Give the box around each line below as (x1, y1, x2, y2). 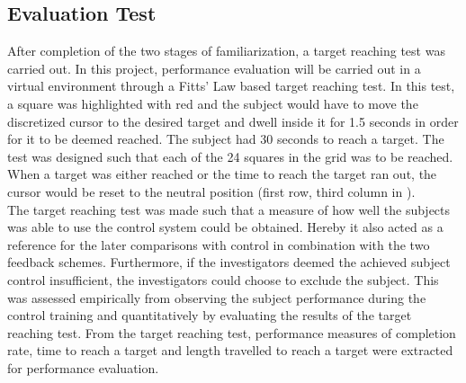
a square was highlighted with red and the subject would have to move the (7, 94, 418, 112)
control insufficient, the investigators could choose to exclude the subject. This (7, 270, 439, 289)
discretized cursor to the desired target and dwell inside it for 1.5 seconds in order (7, 111, 459, 130)
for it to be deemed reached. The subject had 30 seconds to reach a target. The (7, 129, 444, 148)
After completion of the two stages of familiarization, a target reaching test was (7, 41, 445, 60)
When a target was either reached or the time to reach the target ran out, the (7, 165, 437, 183)
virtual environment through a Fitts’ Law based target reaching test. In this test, (7, 76, 455, 95)
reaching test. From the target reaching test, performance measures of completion (7, 323, 456, 342)
